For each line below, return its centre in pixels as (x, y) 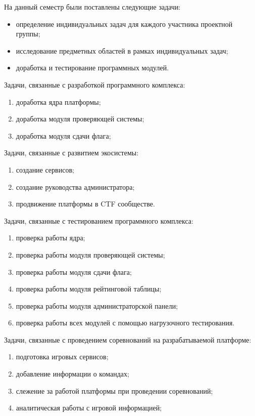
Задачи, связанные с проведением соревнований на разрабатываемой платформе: (128, 339)
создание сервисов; (45, 169)
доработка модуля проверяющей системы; (80, 119)
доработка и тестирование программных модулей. (92, 68)
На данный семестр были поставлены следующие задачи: (92, 7)
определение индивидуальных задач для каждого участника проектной (124, 24)
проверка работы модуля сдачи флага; (74, 272)
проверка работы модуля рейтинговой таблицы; (89, 289)
